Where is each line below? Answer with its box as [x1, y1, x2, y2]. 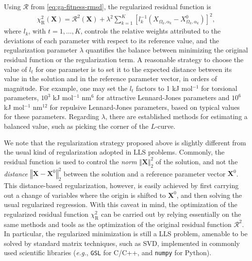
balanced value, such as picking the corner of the [4, 121, 149, 131]
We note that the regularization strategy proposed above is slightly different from [4, 137, 246, 147]
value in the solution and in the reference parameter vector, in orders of [4, 73, 217, 84]
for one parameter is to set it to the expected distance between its [35, 64, 232, 74]
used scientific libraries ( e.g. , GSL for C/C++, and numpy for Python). [4, 247, 212, 258]
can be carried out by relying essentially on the [101, 209, 241, 219]
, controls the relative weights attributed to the [80, 26, 221, 36]
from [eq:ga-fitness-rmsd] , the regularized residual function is [31, 1, 211, 11]
